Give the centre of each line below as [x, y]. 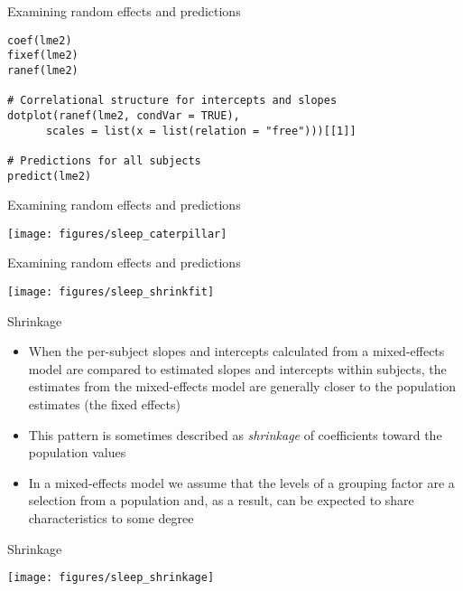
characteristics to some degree [111, 518]
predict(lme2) [50, 176]
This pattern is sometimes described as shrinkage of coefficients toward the [235, 434]
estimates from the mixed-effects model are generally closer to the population [242, 386]
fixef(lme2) [43, 56]
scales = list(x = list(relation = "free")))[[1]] [201, 131]
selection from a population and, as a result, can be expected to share [221, 500]
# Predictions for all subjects [104, 160]
